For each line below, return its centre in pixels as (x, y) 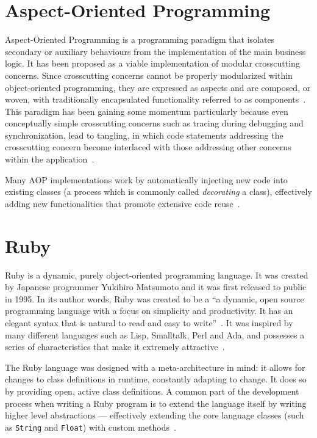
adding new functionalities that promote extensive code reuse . (123, 203)
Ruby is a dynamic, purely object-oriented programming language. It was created (157, 275)
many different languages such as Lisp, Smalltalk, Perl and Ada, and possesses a (155, 334)
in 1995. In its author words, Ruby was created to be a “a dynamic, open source (155, 298)
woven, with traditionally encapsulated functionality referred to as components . (155, 99)
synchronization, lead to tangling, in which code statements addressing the (144, 135)
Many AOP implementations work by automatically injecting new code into (146, 179)
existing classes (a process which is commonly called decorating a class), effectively (158, 192)
